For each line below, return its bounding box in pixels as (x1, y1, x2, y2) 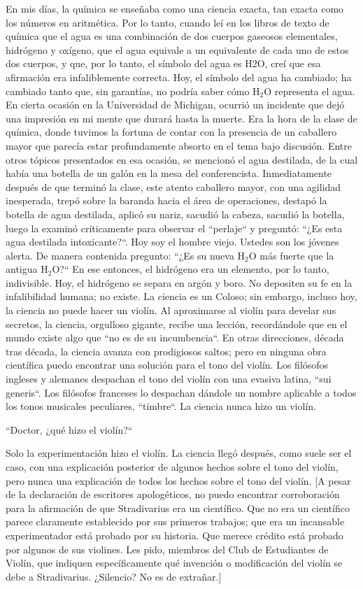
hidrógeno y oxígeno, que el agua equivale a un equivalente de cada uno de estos (6, 42, 349, 57)
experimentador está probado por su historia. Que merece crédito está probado (6, 527, 343, 542)
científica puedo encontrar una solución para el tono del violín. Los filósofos (6, 357, 329, 372)
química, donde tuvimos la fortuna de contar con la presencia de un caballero (6, 125, 337, 139)
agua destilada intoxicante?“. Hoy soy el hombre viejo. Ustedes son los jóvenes (6, 234, 339, 249)
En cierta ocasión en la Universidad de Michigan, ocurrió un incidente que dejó (6, 97, 345, 112)
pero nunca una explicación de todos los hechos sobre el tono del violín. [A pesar (6, 473, 351, 488)
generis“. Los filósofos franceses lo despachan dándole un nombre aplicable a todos (6, 385, 357, 399)
